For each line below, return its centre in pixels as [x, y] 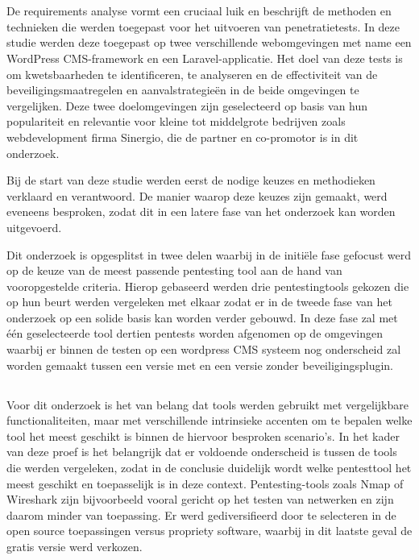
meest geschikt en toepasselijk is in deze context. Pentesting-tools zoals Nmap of [205, 483]
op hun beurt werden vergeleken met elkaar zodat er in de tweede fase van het [199, 302]
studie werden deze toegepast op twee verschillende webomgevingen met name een [209, 42]
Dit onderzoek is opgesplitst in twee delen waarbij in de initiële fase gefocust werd [209, 254]
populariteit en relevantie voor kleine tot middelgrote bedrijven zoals [176, 121]
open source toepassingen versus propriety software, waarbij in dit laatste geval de [209, 531]
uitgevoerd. [34, 227]
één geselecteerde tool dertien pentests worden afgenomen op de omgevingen [195, 333]
